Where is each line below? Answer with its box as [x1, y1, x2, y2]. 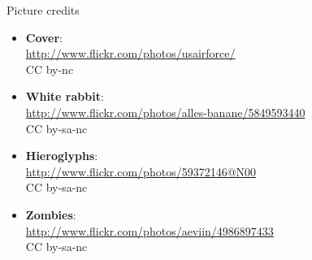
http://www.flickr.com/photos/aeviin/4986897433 [25, 222, 274, 239]
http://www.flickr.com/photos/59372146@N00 [25, 162, 257, 180]
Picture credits [6, 2, 80, 18]
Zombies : [25, 206, 76, 223]
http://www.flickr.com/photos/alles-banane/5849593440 [25, 103, 305, 120]
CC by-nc [25, 60, 74, 77]
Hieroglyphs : [25, 147, 98, 164]
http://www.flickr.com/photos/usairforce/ [25, 45, 236, 62]
